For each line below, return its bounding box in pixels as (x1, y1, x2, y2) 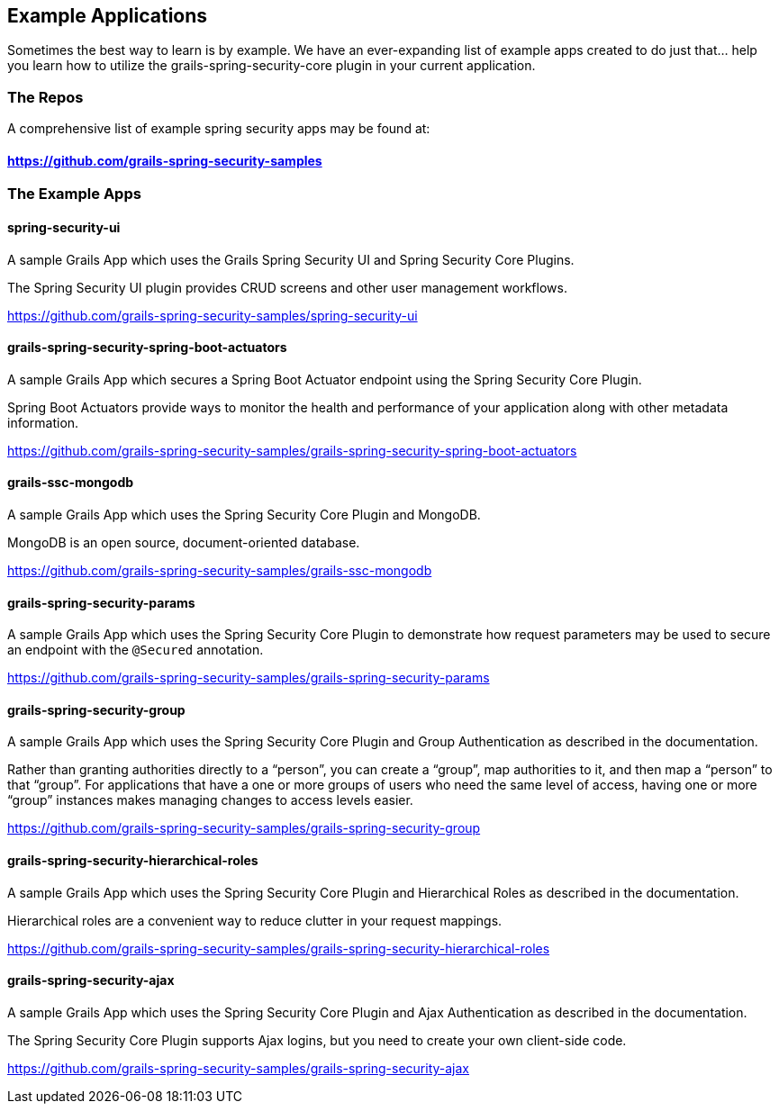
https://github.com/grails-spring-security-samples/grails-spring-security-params (7, 670, 490, 686)
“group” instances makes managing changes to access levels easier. (7, 792, 413, 808)
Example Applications (7, 5, 208, 27)
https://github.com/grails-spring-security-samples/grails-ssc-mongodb (7, 563, 432, 579)
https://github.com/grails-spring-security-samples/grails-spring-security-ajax (7, 1060, 470, 1076)
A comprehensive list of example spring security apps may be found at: (7, 121, 430, 137)
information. (7, 414, 79, 430)
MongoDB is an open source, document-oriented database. (7, 535, 360, 551)
